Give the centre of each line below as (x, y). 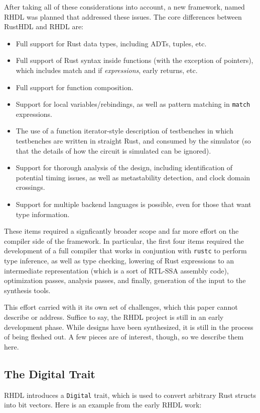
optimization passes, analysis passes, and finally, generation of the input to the (125, 280)
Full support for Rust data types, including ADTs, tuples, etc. (111, 43)
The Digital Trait (50, 373)
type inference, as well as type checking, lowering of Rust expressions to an (119, 260)
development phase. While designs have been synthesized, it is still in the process (129, 327)
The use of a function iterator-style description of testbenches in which (124, 131)
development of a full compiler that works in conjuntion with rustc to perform (125, 251)
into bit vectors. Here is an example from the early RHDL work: (103, 405)
